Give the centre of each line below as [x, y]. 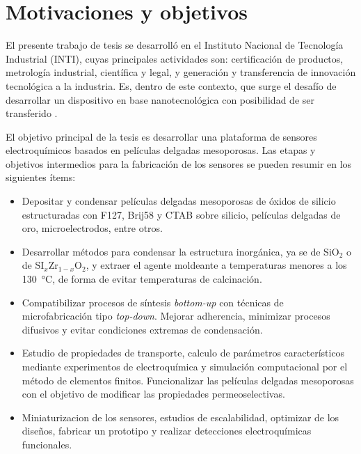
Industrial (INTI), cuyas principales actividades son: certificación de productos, [175, 58]
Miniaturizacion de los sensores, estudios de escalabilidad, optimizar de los [180, 417]
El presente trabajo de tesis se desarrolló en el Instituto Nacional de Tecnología [175, 45]
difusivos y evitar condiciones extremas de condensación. [142, 329]
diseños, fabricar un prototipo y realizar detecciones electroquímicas [167, 431]
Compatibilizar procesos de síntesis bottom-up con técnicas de [153, 302]
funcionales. [47, 444]
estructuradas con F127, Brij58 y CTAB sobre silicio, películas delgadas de [181, 214]
